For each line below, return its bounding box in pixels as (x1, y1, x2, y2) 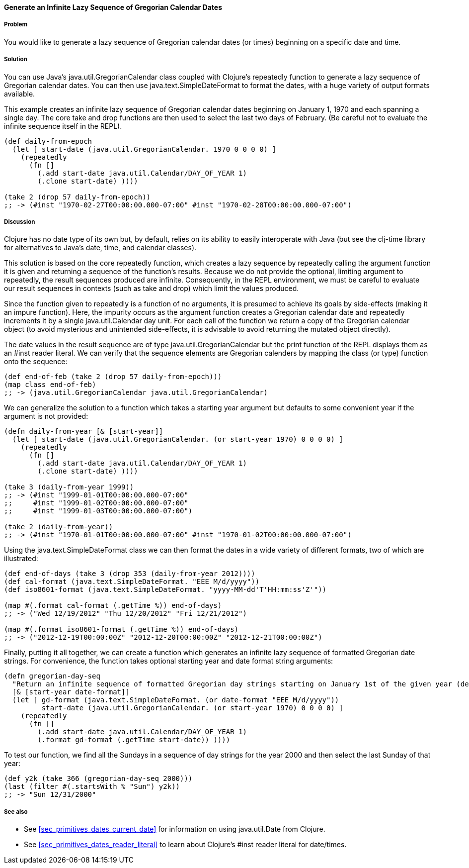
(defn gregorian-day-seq (4, 672, 100, 680)
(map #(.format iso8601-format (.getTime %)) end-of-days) (4, 625, 239, 634)
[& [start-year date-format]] (12, 688, 130, 696)
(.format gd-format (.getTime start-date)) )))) (37, 736, 231, 744)
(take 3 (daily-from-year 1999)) (4, 483, 134, 491)
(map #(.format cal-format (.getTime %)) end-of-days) (4, 601, 222, 610)
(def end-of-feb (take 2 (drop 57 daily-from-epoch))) (4, 373, 222, 381)
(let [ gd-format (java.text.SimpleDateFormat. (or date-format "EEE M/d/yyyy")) (12, 696, 339, 704)
